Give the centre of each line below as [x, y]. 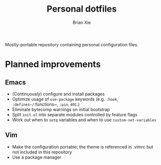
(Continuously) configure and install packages [58, 94]
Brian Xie [82, 22]
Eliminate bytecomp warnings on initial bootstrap [61, 109]
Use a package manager [37, 157]
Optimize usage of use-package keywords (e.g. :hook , [65, 99]
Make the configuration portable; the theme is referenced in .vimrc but [82, 147]
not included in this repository [42, 152]
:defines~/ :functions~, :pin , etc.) [46, 104]
